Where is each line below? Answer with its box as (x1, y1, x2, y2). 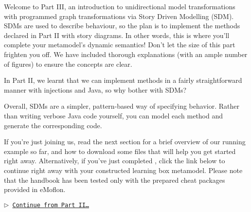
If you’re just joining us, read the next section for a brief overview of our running (4, 136, 246, 147)
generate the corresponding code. (4, 120, 102, 130)
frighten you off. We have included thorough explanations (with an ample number (4, 49, 248, 59)
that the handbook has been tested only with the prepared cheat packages (4, 174, 225, 185)
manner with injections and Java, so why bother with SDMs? (4, 84, 187, 95)
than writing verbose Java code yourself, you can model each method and (4, 110, 223, 120)
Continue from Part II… (12, 201, 90, 209)
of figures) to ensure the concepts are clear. (4, 58, 132, 69)
